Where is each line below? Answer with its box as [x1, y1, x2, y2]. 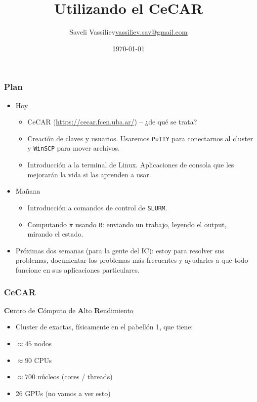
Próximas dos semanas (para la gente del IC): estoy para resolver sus [15, 245, 224, 255]
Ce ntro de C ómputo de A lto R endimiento [4, 305, 133, 315]
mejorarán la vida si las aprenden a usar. [27, 169, 151, 179]
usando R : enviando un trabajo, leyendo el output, [75, 219, 227, 229]
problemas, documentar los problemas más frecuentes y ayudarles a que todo [15, 255, 248, 265]
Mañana [15, 186, 41, 196]
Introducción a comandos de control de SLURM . [27, 202, 168, 212]
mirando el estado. [27, 229, 84, 239]
